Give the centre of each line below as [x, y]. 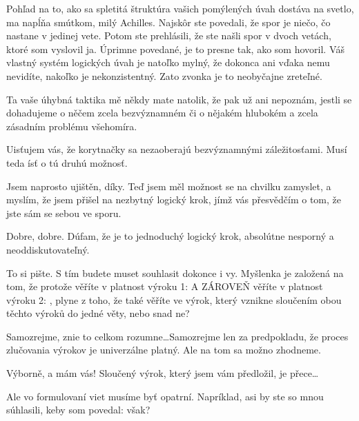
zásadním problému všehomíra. [72, 126]
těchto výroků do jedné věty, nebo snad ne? [98, 313]
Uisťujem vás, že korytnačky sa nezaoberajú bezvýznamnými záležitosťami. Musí [177, 149]
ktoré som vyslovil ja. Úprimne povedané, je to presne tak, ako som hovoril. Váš [176, 49]
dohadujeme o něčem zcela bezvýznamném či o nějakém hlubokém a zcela [162, 113]
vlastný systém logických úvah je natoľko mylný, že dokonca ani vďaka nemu [168, 62]
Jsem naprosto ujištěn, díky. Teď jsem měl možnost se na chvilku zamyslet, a [169, 186]
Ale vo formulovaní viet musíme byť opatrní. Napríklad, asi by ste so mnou [165, 396]
